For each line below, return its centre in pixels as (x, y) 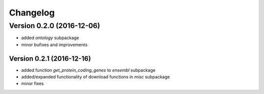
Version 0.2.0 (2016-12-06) (55, 26)
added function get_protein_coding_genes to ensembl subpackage (88, 70)
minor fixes (33, 84)
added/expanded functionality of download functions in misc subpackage (96, 77)
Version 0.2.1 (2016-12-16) (50, 58)
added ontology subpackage (50, 38)
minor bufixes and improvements (55, 45)
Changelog (32, 13)
